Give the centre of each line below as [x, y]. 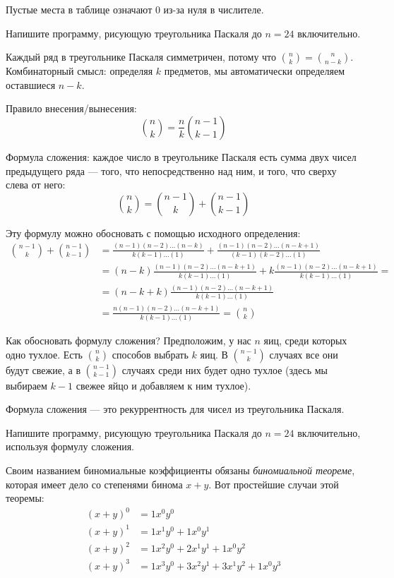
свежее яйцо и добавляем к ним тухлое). [163, 385]
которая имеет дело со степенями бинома [94, 484]
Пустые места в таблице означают [79, 9]
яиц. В [214, 354]
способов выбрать [150, 354]
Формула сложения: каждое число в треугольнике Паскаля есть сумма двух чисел [181, 156]
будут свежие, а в [43, 369]
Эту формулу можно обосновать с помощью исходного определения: [153, 233]
